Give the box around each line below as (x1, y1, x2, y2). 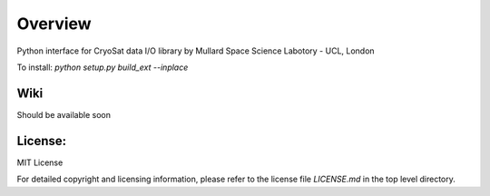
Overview (16, 14, 92, 34)
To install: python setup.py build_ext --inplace (16, 62, 189, 73)
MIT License (16, 157, 64, 168)
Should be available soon (16, 109, 111, 120)
